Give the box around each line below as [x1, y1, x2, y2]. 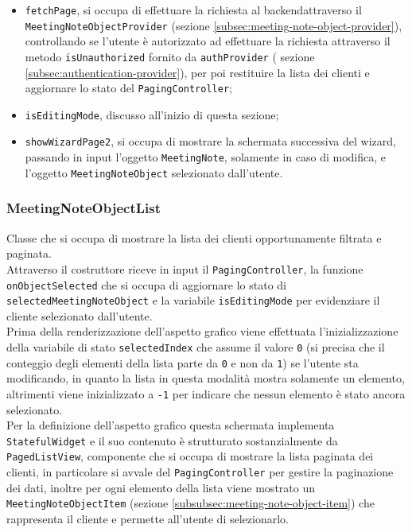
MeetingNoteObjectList [6, 198, 161, 218]
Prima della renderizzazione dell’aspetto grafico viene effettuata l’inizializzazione [6, 323, 398, 340]
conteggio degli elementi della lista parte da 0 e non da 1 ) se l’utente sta [6, 354, 359, 371]
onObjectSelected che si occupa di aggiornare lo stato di [6, 276, 286, 293]
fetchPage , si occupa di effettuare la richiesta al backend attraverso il [25, 2, 362, 17]
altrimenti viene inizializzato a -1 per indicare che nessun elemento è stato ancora [6, 385, 406, 402]
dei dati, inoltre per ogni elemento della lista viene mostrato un [6, 479, 315, 495]
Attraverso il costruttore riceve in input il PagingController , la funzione [6, 260, 363, 277]
